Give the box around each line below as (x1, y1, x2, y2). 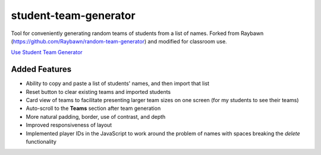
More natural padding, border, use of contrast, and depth (26, 113, 166, 120)
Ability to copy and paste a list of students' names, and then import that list (26, 80, 210, 87)
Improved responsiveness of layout (26, 122, 112, 129)
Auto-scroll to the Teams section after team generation (26, 105, 161, 112)
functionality (26, 138, 56, 145)
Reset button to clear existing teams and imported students (26, 88, 171, 95)
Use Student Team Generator (11, 49, 83, 56)
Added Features (11, 64, 72, 74)
